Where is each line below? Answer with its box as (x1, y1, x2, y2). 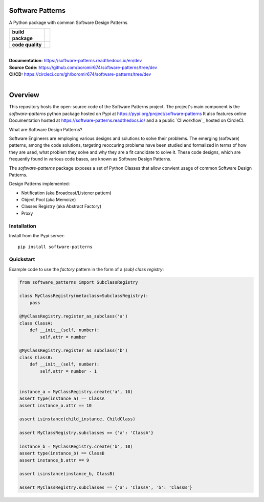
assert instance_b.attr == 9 (19, 457, 89, 463)
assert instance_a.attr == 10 (19, 403, 92, 408)
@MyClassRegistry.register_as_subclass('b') (19, 348, 128, 353)
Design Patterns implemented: (9, 181, 70, 187)
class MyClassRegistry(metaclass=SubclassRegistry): (19, 293, 149, 298)
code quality (12, 41, 42, 48)
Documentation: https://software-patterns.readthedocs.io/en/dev (9, 58, 142, 64)
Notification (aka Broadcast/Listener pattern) (21, 190, 112, 196)
